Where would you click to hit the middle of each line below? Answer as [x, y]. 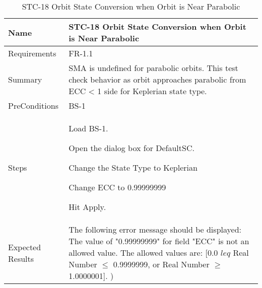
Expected [25, 247]
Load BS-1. [88, 128]
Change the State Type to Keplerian [133, 167]
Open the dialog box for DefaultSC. [132, 148]
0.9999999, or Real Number [161, 264]
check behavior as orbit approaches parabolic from [157, 79]
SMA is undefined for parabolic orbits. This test [153, 68]
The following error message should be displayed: [155, 229]
